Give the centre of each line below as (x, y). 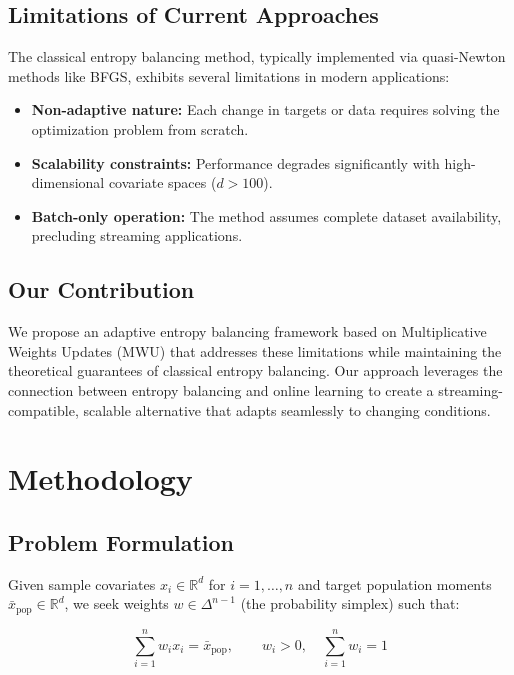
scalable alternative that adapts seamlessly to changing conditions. (287, 409)
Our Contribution (101, 289)
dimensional (68, 182)
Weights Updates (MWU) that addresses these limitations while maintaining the (255, 350)
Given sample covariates (82, 583)
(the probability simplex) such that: (350, 603)
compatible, (43, 409)
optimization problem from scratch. (140, 128)
